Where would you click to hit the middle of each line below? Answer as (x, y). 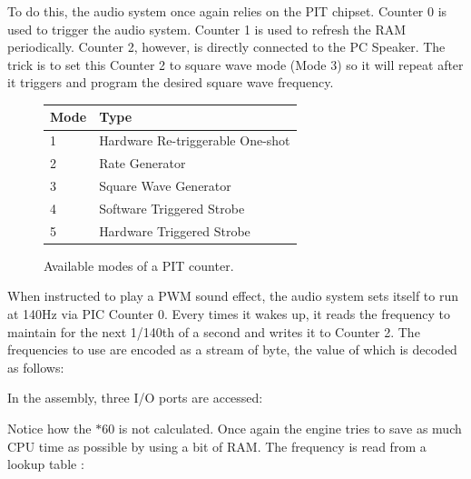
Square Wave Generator (165, 185)
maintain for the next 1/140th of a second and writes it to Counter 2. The (214, 331)
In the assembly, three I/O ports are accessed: (135, 398)
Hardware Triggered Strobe (175, 230)
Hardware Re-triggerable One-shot (195, 140)
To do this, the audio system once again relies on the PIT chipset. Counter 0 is (227, 11)
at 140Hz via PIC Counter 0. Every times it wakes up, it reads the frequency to (229, 313)
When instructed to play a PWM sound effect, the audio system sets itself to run (233, 296)
